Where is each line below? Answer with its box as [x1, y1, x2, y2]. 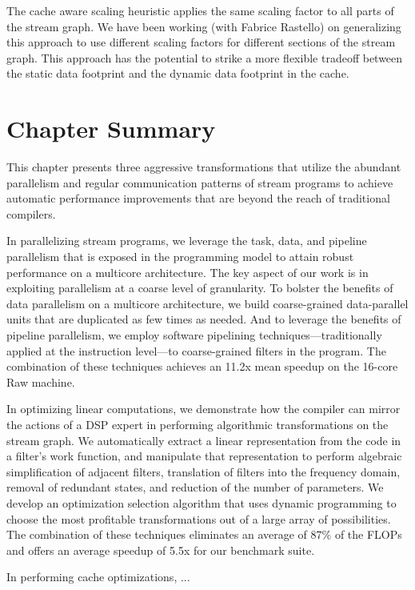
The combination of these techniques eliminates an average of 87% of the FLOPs [6, 526, 402, 543]
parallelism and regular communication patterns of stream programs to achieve [6, 174, 393, 191]
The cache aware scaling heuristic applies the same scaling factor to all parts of [6, 2, 394, 18]
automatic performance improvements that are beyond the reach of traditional [6, 190, 390, 207]
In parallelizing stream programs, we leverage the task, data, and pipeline [6, 232, 367, 249]
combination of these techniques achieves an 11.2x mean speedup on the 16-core [6, 358, 398, 375]
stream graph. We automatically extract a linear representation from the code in [6, 431, 401, 448]
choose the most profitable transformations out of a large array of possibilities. [6, 510, 391, 527]
